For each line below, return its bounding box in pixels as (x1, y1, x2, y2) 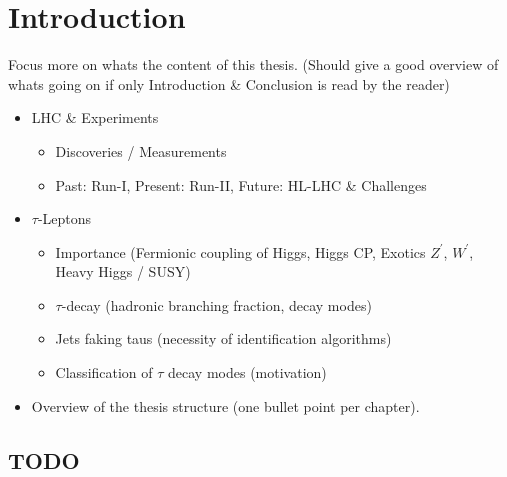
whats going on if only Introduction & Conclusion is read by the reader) (8, 73, 450, 94)
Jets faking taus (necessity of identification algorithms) (55, 328, 392, 349)
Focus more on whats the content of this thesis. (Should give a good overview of (8, 54, 499, 75)
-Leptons (37, 208, 92, 229)
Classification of (55, 362, 153, 383)
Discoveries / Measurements (55, 140, 227, 161)
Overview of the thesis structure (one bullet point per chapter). (31, 395, 420, 416)
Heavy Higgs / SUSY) (55, 261, 191, 282)
